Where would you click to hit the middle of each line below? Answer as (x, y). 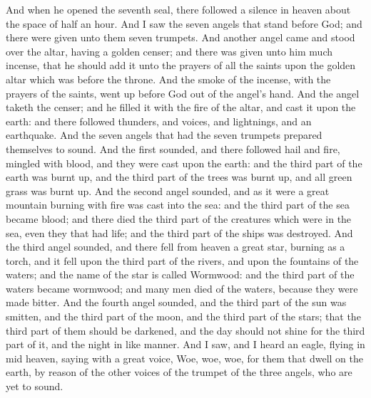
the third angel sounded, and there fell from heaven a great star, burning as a (176, 247)
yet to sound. (35, 386)
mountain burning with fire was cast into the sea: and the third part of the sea (178, 205)
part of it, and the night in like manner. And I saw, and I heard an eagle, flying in (185, 344)
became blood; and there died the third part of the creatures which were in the (179, 218)
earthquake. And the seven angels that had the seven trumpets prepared (164, 135)
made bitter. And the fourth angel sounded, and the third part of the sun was (176, 302)
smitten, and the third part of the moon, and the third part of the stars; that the (183, 316)
